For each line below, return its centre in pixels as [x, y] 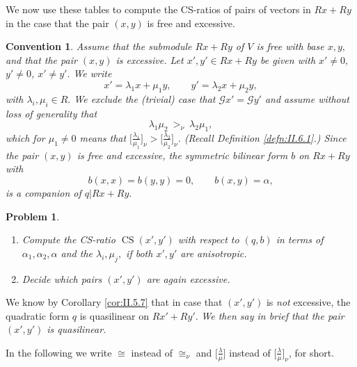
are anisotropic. [214, 253]
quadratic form [38, 315]
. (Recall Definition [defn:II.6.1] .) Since [262, 137]
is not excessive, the [308, 302]
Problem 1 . [33, 216]
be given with [288, 59]
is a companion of [43, 192]
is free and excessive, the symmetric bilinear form [182, 155]
